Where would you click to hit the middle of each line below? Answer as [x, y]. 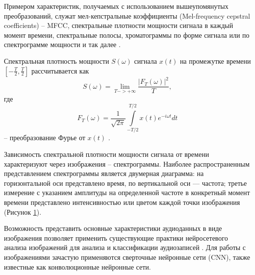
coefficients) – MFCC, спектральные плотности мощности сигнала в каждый [119, 25]
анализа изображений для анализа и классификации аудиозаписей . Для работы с [125, 247]
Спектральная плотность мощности [57, 61]
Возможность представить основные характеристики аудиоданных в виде [113, 228]
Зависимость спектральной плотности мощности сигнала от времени [107, 154]
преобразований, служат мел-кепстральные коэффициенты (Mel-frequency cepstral [127, 15]
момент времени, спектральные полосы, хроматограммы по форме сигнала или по [127, 35]
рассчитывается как [60, 70]
